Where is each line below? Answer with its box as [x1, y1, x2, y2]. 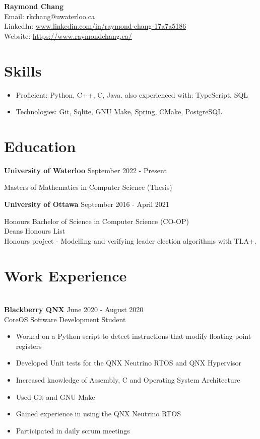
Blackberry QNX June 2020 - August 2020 [4, 304, 144, 315]
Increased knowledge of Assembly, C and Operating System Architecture [16, 375, 240, 385]
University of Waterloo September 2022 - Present [4, 165, 167, 175]
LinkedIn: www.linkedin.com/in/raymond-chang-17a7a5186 [4, 21, 186, 31]
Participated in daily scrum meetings [16, 425, 130, 435]
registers [16, 340, 42, 351]
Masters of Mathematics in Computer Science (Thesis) [4, 182, 172, 192]
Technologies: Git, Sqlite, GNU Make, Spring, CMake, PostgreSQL [16, 106, 222, 117]
